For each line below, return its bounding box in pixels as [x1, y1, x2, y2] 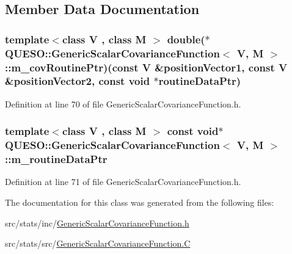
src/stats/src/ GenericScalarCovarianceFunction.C [5, 237, 191, 250]
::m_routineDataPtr [5, 151, 108, 167]
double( [167, 31, 205, 46]
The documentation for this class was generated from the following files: [5, 196, 274, 209]
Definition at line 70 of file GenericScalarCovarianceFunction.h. [5, 97, 241, 110]
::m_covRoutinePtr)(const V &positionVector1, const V [5, 59, 288, 74]
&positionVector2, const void [5, 73, 150, 89]
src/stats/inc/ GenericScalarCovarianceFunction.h [5, 216, 189, 229]
